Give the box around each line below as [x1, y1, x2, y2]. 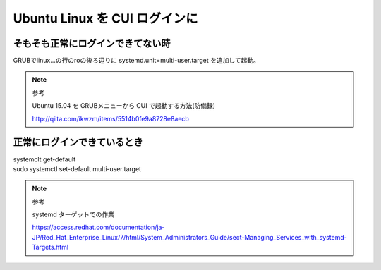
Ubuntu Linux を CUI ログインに [13, 11, 198, 26]
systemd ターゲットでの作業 [32, 210, 115, 219]
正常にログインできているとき [13, 136, 143, 148]
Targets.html [32, 243, 69, 252]
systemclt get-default [13, 155, 76, 164]
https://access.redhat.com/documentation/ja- [32, 223, 165, 232]
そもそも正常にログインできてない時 [13, 37, 171, 49]
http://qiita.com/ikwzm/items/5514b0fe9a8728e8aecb [32, 114, 190, 123]
